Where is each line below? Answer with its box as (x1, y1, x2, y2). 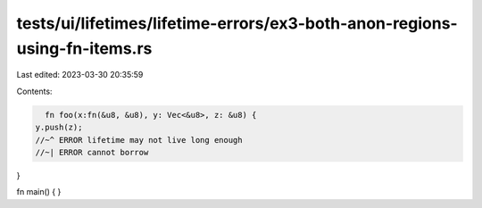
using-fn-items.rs (16, 38, 153, 58)
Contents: (16, 86, 53, 96)
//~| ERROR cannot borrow (35, 147, 149, 157)
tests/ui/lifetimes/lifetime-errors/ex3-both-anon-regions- (16, 13, 459, 33)
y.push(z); (35, 122, 83, 133)
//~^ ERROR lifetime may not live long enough (35, 135, 243, 145)
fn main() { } (16, 187, 62, 197)
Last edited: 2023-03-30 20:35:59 (16, 70, 144, 80)
